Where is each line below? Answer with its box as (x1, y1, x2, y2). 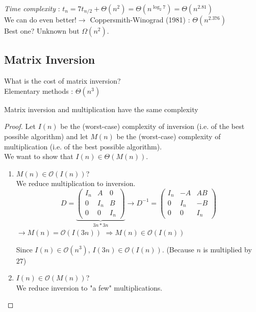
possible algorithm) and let (4, 131, 88, 141)
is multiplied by (203, 244, 252, 254)
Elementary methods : (4, 85, 73, 96)
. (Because (162, 244, 194, 254)
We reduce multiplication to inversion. (16, 178, 136, 189)
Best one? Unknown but (4, 25, 80, 36)
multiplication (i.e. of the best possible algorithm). (4, 141, 162, 151)
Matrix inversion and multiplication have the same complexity (4, 103, 198, 114)
